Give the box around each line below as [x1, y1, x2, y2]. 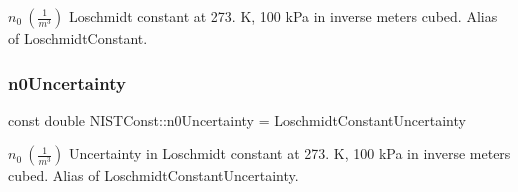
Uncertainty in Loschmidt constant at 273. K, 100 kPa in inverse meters [68, 143, 511, 164]
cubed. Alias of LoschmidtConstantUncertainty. [8, 165, 299, 186]
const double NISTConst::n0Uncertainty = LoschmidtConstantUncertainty [8, 109, 466, 130]
